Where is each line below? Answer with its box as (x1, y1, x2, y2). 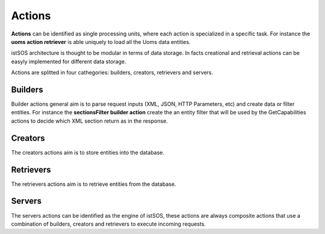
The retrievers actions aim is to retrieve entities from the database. (11, 180, 176, 188)
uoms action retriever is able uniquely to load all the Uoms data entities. (11, 38, 191, 45)
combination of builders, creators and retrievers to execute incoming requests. (11, 220, 206, 227)
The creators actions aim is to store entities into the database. (11, 149, 165, 156)
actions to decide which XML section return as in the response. (11, 117, 168, 125)
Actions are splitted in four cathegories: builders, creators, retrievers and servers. (11, 69, 214, 76)
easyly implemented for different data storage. (11, 58, 126, 65)
